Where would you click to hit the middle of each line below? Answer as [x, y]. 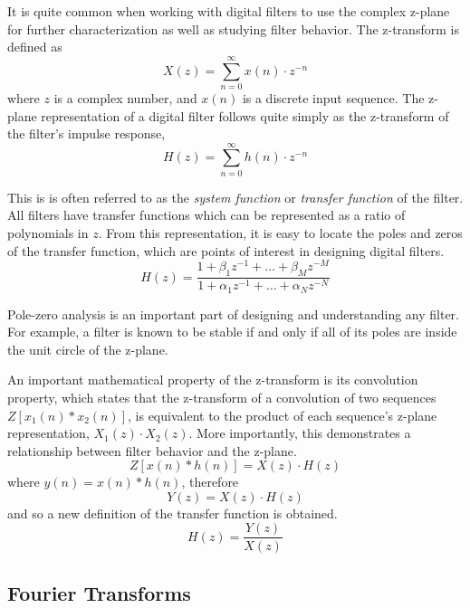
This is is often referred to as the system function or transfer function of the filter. [235, 197]
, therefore [210, 482]
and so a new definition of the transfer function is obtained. [173, 513]
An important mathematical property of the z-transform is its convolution [213, 380]
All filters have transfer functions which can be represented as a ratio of [206, 215]
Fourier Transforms [99, 592]
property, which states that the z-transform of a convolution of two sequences [222, 397]
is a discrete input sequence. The [333, 97]
